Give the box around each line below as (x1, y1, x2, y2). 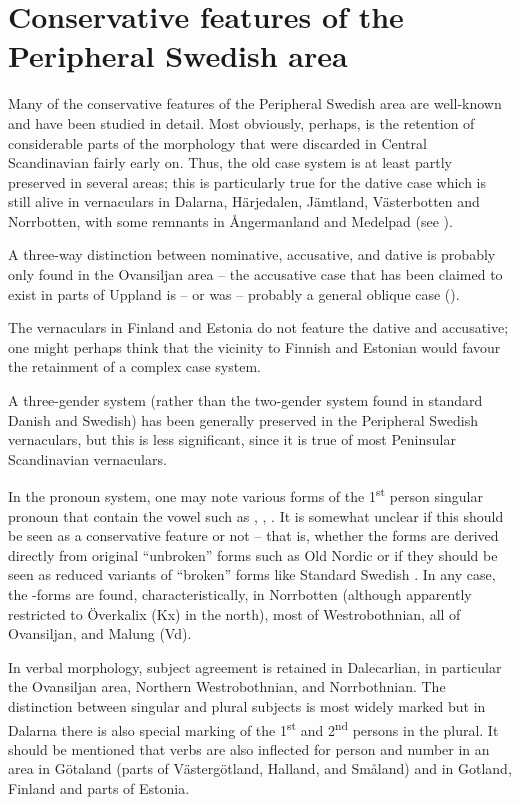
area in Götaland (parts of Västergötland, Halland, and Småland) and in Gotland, (8, 758, 512, 779)
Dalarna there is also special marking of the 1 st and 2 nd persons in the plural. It (8, 716, 499, 740)
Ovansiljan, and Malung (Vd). (8, 623, 192, 644)
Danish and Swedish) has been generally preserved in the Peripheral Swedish (8, 409, 478, 430)
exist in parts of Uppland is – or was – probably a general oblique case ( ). (8, 283, 460, 304)
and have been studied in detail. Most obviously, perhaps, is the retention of (8, 112, 475, 133)
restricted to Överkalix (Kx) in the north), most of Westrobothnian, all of (8, 603, 461, 624)
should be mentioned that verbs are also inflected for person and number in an (8, 738, 490, 759)
